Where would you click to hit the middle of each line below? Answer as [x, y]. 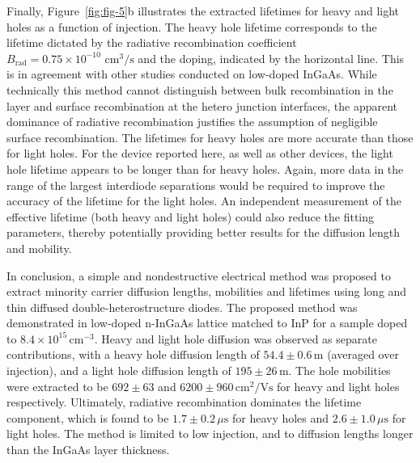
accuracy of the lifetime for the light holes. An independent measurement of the [204, 201]
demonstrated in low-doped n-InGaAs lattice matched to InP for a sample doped [207, 323]
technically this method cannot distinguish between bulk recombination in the [200, 89]
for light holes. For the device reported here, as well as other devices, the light [200, 153]
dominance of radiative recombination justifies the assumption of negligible [192, 122]
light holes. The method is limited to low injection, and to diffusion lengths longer [210, 434]
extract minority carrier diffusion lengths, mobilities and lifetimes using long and [207, 291]
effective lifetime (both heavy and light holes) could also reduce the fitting [191, 216]
